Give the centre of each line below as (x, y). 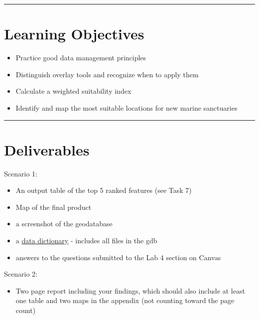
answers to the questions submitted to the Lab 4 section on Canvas (118, 257)
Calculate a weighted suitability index (73, 91)
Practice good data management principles (81, 58)
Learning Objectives (74, 34)
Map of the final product (54, 207)
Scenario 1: (21, 173)
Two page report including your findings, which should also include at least (130, 290)
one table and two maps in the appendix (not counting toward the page (125, 300)
